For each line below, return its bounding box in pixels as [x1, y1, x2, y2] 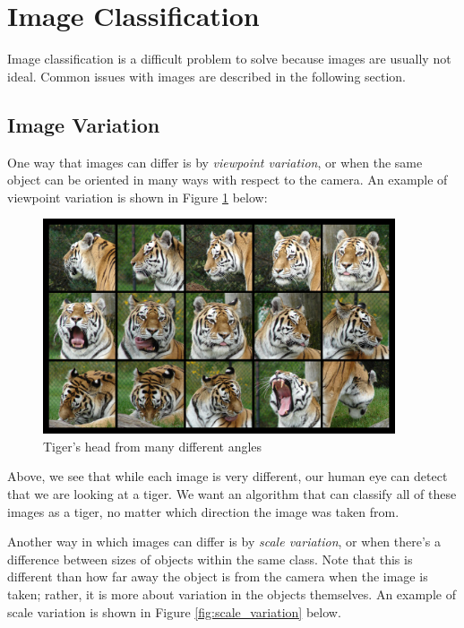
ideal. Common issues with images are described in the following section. [7, 66, 407, 85]
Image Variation [7, 110, 160, 138]
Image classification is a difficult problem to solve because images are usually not [7, 49, 451, 68]
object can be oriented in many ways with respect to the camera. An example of [7, 170, 448, 189]
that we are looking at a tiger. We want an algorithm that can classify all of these [7, 485, 457, 503]
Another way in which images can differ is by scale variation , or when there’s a [7, 532, 442, 551]
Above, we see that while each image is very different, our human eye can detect [7, 467, 448, 486]
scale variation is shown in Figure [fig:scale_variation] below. [7, 602, 341, 621]
